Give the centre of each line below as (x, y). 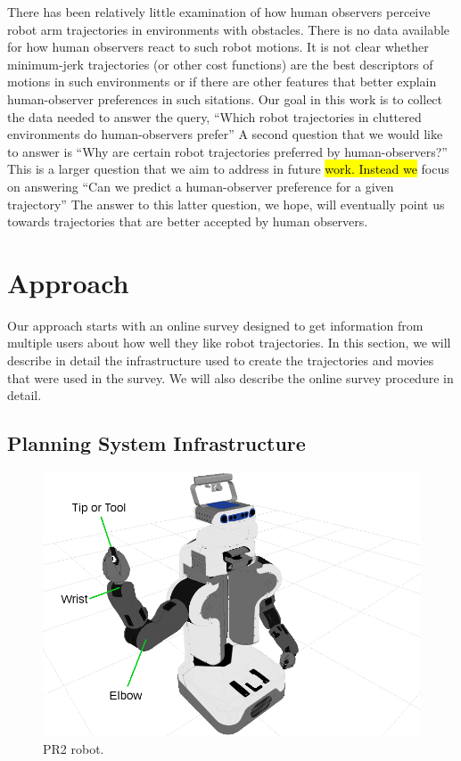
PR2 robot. (74, 749)
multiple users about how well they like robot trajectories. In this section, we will (229, 343)
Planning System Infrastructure (156, 443)
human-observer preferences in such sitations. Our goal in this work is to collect (225, 98)
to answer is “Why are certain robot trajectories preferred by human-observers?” (227, 151)
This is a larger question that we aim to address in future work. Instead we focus (228, 169)
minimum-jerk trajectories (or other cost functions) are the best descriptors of (220, 64)
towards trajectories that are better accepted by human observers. (188, 221)
